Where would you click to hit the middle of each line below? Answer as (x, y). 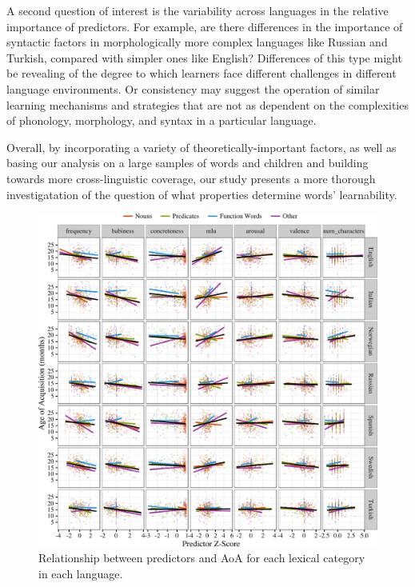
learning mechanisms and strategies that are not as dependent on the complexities (207, 104)
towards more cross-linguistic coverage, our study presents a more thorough (191, 178)
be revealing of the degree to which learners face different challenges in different (202, 73)
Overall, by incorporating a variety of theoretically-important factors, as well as (202, 147)
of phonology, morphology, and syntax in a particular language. (162, 120)
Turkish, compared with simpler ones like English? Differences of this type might (204, 57)
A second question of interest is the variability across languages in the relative (198, 10)
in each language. (81, 573)
